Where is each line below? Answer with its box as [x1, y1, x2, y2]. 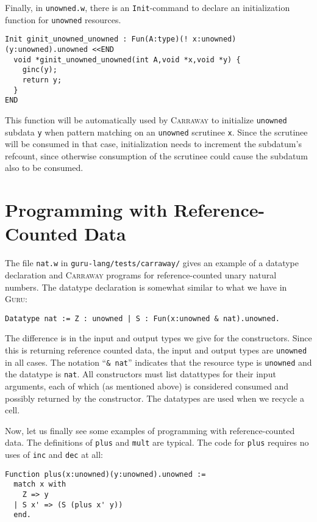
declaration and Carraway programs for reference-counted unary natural [5, 268, 277, 281]
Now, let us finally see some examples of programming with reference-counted [5, 424, 295, 437]
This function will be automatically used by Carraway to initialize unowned [5, 113, 287, 126]
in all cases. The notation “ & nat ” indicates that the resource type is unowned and [5, 355, 312, 368]
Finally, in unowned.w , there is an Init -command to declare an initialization [5, 1, 290, 13]
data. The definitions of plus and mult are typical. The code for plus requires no [5, 436, 309, 449]
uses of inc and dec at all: [5, 448, 103, 460]
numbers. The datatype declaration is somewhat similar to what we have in [5, 280, 287, 293]
